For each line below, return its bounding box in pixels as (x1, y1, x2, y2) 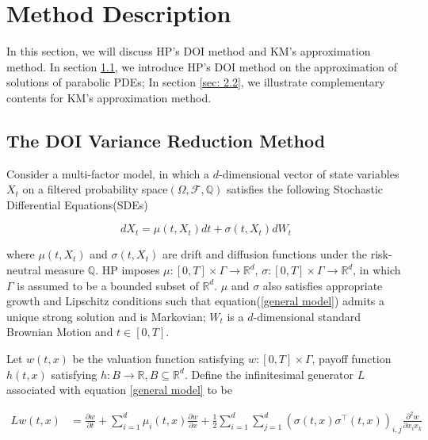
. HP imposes (95, 262, 160, 278)
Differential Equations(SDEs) (6, 196, 148, 212)
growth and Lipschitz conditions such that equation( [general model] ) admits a (6, 293, 385, 309)
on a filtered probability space (22, 181, 168, 197)
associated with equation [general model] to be (6, 381, 232, 398)
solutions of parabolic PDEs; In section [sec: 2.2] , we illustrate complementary (6, 74, 385, 90)
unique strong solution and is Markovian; (6, 308, 206, 324)
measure (44, 262, 85, 278)
